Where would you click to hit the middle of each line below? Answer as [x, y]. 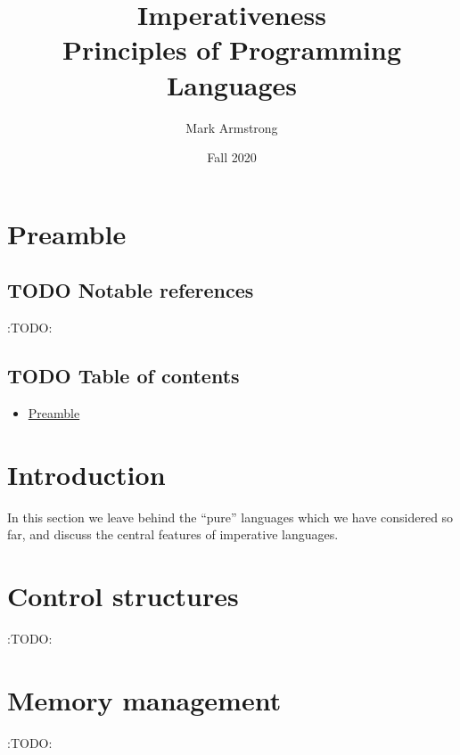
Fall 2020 [232, 157]
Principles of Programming [232, 49]
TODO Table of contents [123, 376]
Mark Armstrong [232, 127]
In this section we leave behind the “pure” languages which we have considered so [230, 517]
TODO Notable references [131, 290]
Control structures [123, 595]
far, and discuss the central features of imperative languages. [173, 534]
